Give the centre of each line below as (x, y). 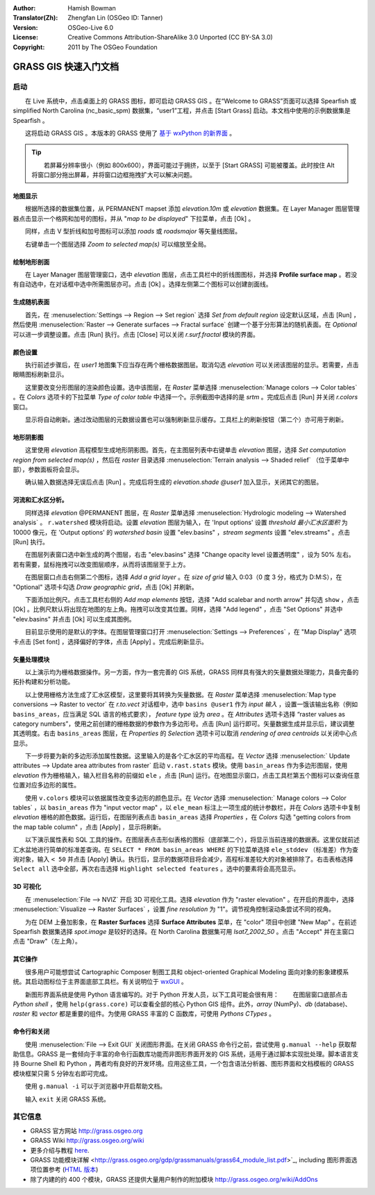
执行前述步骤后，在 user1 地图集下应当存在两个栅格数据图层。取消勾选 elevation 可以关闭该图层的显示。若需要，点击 (192, 365)
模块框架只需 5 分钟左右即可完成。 (62, 1073)
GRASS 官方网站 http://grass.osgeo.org (86, 1130)
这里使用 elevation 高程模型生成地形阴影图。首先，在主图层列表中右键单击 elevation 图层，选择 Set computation (185, 450)
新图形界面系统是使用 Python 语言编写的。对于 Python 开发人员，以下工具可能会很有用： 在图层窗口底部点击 (186, 994)
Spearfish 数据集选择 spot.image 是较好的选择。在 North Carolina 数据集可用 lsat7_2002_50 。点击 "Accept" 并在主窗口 (184, 931)
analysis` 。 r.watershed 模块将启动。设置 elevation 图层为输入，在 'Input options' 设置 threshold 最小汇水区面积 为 (181, 523)
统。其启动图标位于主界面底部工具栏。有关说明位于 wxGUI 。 (100, 982)
